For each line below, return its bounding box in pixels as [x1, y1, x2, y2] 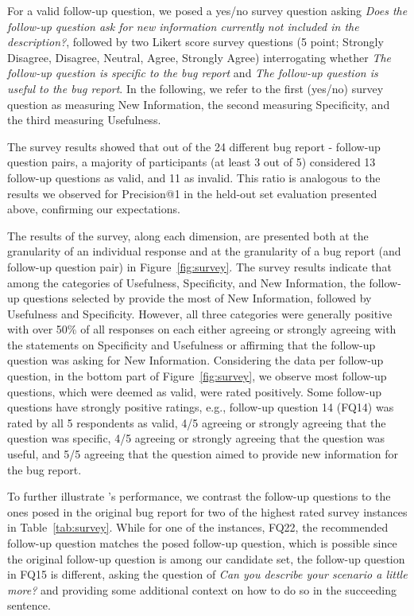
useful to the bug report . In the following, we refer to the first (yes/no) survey [7, 80, 384, 96]
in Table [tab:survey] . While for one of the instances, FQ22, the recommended [7, 519, 389, 536]
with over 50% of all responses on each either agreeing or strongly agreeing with [7, 321, 397, 337]
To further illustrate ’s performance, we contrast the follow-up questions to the [7, 488, 391, 505]
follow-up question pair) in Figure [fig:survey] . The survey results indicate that [7, 258, 392, 275]
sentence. [7, 597, 51, 614]
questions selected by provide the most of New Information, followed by [23, 290, 372, 306]
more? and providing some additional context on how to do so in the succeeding [7, 581, 397, 598]
